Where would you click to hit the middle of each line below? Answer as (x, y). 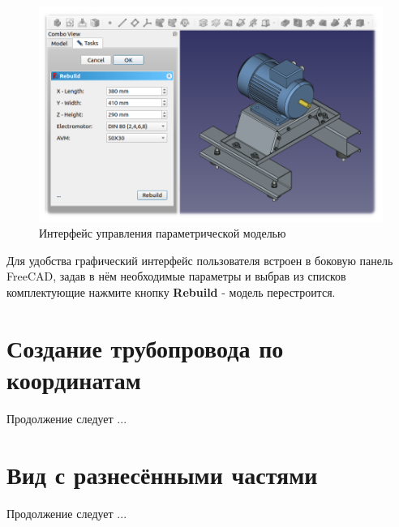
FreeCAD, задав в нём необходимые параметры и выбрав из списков (176, 276)
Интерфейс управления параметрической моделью (163, 233)
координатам (74, 379)
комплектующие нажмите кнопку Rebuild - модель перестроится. (171, 291)
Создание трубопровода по (145, 347)
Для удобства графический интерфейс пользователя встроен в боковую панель (200, 260)
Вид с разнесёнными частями (162, 474)
